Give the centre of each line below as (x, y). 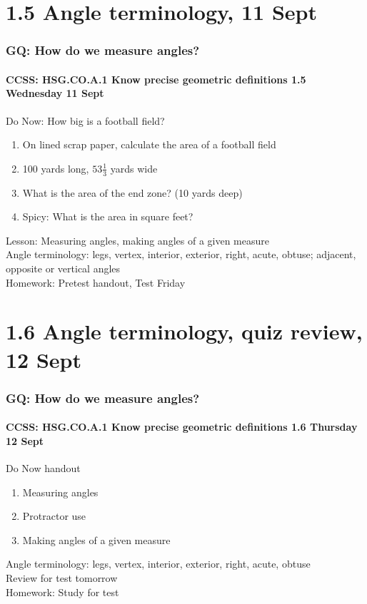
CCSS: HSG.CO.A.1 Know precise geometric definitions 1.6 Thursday (182, 427)
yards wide (134, 168)
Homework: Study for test (62, 592)
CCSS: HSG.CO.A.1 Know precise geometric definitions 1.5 (156, 79)
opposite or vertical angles (63, 268)
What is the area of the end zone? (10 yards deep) (132, 192)
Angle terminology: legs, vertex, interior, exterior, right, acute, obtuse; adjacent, (181, 254)
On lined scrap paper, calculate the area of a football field (149, 144)
